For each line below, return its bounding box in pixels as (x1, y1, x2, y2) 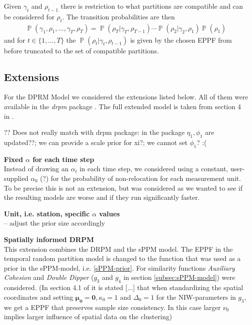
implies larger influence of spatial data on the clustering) (4, 311, 172, 322)
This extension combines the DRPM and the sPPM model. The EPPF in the (4, 244, 233, 254)
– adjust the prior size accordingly (4, 218, 105, 228)
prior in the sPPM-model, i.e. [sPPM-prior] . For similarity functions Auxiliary (4, 262, 235, 273)
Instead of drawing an (4, 163, 69, 174)
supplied (4, 173, 29, 183)
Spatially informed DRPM (4, 234, 94, 244)
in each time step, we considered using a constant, (79, 163, 228, 174)
